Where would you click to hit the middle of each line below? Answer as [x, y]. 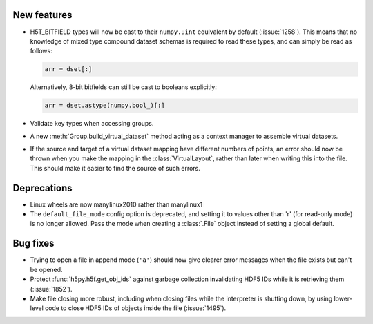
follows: [41, 51]
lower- [343, 298]
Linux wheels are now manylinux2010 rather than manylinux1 [116, 204]
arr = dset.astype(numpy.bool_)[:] [105, 106]
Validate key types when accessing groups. [92, 124]
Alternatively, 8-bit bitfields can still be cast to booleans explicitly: [124, 87]
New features [42, 15]
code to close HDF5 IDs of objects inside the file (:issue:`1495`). [136, 308]
